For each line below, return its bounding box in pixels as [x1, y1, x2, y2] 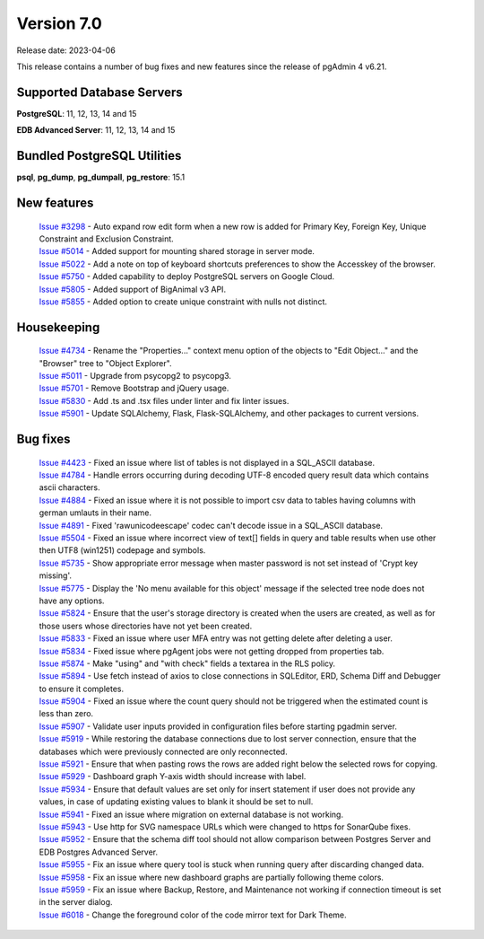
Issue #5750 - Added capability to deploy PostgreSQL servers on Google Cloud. [39, 271, 335, 282]
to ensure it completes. [39, 683, 125, 694]
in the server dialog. [39, 897, 113, 908]
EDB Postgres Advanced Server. [39, 847, 159, 857]
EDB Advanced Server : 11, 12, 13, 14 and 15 [16, 125, 176, 136]
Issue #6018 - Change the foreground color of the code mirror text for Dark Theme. [39, 909, 347, 920]
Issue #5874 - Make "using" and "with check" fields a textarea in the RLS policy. [39, 658, 336, 669]
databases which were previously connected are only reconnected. [39, 746, 288, 757]
